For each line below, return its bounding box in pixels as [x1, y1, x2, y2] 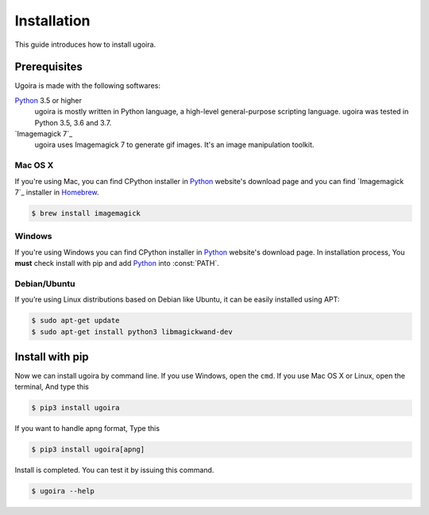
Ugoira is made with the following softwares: [14, 81, 160, 90]
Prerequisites [14, 60, 83, 74]
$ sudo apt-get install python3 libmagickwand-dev [31, 327, 234, 336]
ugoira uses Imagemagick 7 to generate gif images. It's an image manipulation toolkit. [34, 140, 315, 150]
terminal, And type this [14, 382, 89, 392]
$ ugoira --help [31, 486, 95, 496]
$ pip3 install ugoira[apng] [31, 445, 145, 454]
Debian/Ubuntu [14, 278, 75, 289]
